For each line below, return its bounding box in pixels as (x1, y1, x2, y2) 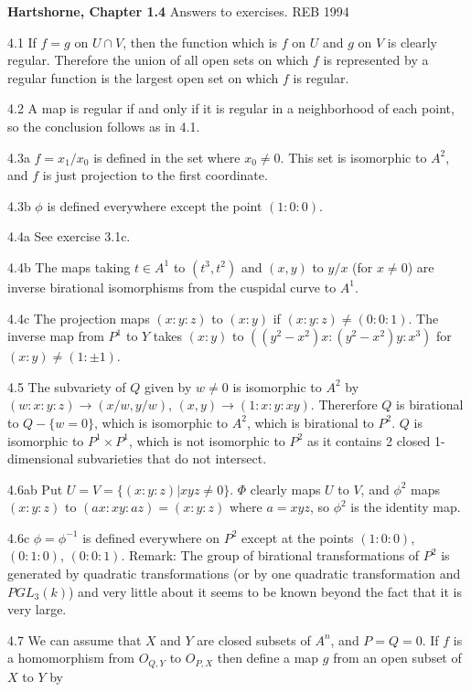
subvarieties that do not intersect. (78, 449, 267, 468)
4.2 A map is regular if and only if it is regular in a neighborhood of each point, (7, 99, 455, 118)
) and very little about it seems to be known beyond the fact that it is (69, 581, 462, 601)
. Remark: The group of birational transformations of (121, 546, 420, 565)
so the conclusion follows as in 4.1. (7, 116, 200, 135)
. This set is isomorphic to (280, 147, 427, 166)
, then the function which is (123, 32, 278, 51)
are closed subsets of (197, 630, 311, 649)
